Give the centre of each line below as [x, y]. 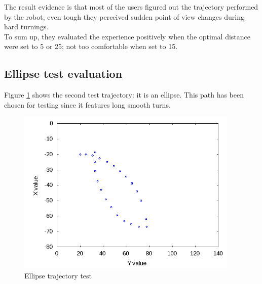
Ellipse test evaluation [63, 74]
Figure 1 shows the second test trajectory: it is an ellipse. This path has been [124, 95]
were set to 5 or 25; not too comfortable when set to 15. [91, 46]
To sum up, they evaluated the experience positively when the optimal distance [127, 36]
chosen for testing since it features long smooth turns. [87, 104]
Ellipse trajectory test [58, 275]
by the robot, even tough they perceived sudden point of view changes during [124, 16]
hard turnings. [26, 27]
